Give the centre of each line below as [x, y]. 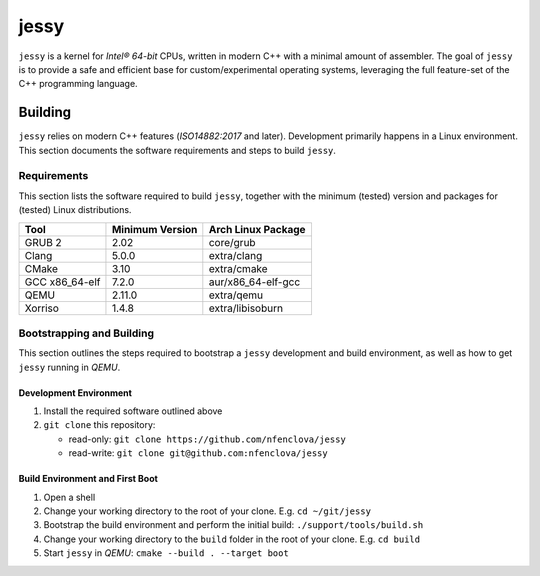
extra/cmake [238, 268]
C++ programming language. [78, 84]
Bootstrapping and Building [86, 333]
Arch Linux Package [257, 229]
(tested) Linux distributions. [75, 210]
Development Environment [75, 392]
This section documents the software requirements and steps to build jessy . [177, 150]
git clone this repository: [99, 425]
